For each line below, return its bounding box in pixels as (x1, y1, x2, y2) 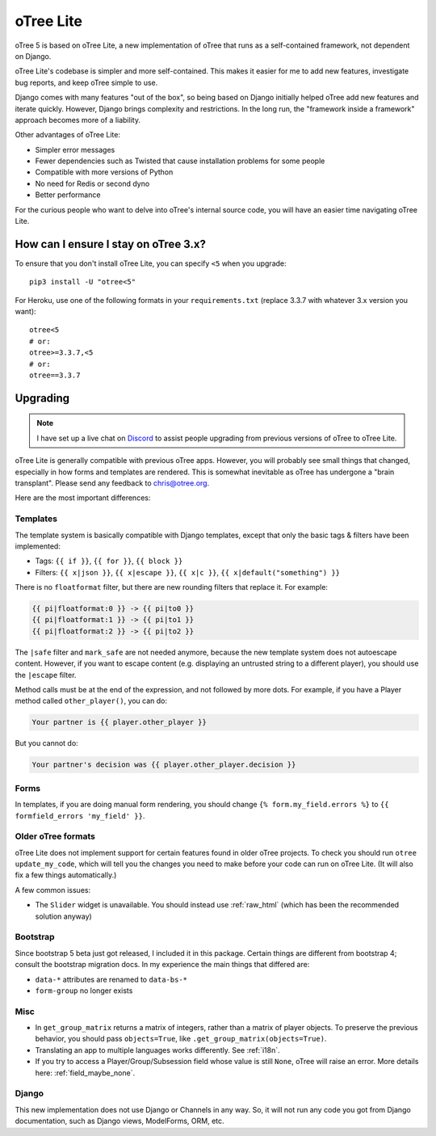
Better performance (35, 190, 101, 200)
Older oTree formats (15, 831, 96, 842)
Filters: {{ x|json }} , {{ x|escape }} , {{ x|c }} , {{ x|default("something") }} (35, 567, 341, 577)
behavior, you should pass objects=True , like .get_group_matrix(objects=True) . (35, 1034, 327, 1044)
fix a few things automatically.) (15, 870, 117, 880)
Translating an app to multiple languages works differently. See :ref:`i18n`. (35, 1045, 280, 1054)
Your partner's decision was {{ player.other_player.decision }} (31, 760, 296, 769)
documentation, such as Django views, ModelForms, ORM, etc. (15, 1116, 225, 1126)
